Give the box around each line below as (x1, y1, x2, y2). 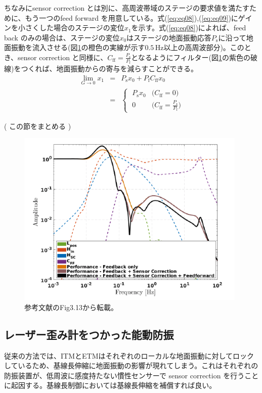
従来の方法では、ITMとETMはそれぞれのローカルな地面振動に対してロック (4, 350, 254, 361)
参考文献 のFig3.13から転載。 (24, 301, 118, 312)
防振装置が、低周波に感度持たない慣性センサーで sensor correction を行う (4, 370, 245, 380)
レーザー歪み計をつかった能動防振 (4, 326, 174, 342)
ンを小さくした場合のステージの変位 (4, 22, 124, 33)
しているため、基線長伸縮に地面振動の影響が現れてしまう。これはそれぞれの (4, 360, 258, 371)
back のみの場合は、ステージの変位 (4, 32, 120, 42)
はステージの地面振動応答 (126, 32, 211, 42)
